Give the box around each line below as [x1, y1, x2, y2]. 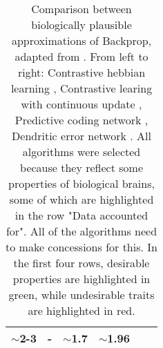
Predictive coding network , [15, 112, 148, 128]
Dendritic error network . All [12, 128, 151, 144]
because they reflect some [20, 159, 143, 175]
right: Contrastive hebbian [17, 64, 146, 80]
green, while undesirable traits [8, 287, 155, 302]
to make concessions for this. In [6, 239, 157, 255]
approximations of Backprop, [11, 32, 152, 48]
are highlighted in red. [28, 302, 135, 318]
